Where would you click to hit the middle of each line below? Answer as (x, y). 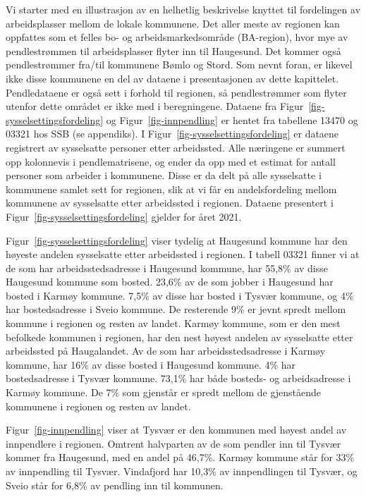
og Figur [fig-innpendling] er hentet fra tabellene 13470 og (232, 119)
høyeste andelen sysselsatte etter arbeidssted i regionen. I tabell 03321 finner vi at (183, 254)
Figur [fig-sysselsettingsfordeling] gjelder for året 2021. (124, 216)
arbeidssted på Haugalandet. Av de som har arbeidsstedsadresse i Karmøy (166, 351)
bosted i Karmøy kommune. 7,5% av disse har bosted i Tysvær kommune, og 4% (180, 295)
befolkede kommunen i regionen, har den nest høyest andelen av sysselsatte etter (179, 337)
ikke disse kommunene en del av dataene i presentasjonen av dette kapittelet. (172, 78)
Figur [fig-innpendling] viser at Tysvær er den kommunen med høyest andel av (176, 430)
